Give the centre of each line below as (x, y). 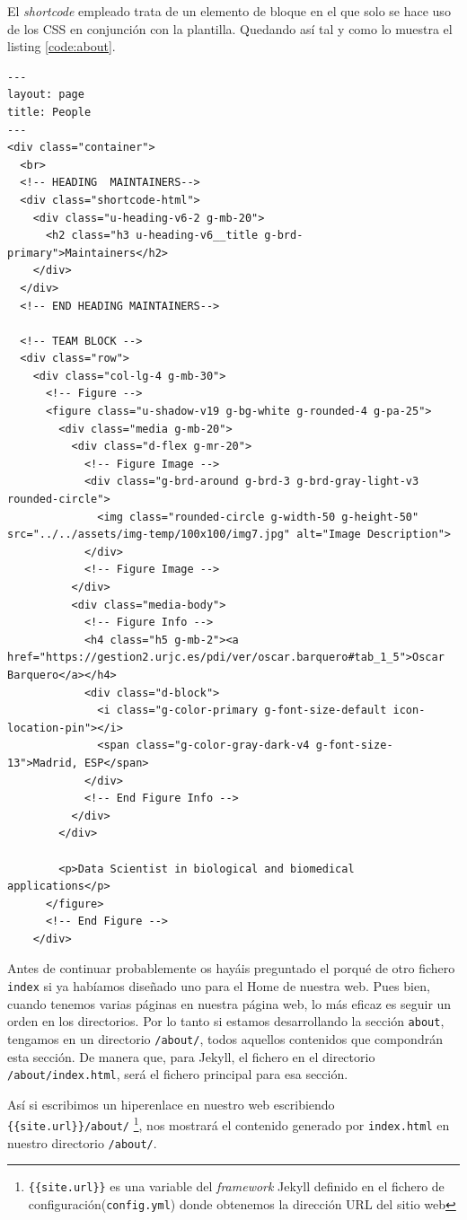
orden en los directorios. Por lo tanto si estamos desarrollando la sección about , (226, 1021)
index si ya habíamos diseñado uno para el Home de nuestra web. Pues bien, (219, 986)
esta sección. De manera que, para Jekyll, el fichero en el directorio (191, 1056)
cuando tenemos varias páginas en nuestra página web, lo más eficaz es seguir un (229, 1003)
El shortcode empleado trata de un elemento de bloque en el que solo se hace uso (229, 11)
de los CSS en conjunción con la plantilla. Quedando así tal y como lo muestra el (230, 28)
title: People (49, 112)
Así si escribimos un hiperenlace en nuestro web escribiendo (171, 1104)
